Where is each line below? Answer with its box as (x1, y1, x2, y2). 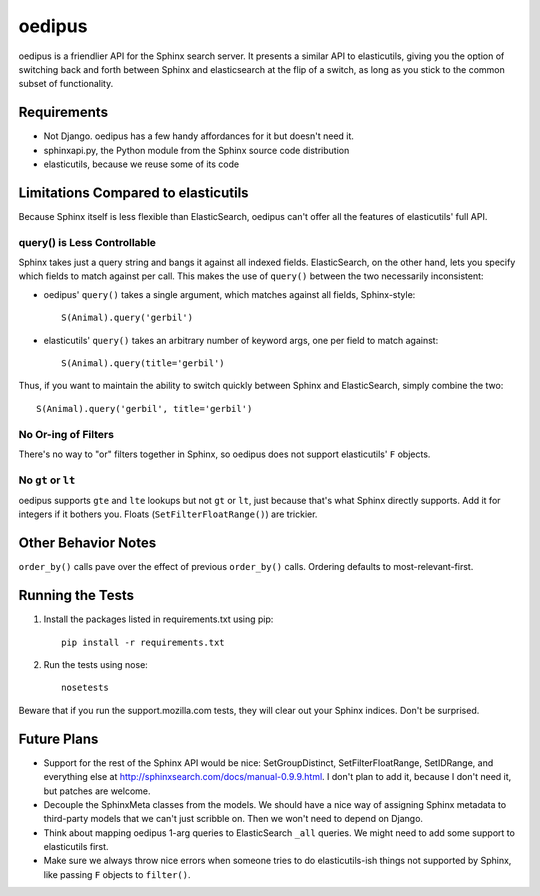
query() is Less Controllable (18, 235, 157, 249)
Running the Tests (18, 587, 135, 604)
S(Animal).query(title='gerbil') (61, 358, 225, 369)
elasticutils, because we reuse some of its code (43, 158, 240, 170)
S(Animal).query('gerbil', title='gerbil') (36, 403, 253, 414)
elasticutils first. (43, 841, 109, 853)
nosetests (61, 682, 109, 694)
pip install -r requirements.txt (61, 636, 225, 648)
